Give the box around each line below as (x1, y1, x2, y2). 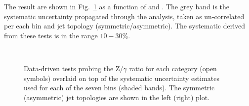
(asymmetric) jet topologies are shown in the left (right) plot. (24, 92, 210, 102)
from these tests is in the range (4, 30, 98, 40)
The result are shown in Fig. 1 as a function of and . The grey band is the (4, 1, 230, 11)
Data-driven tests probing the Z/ (24, 63, 124, 73)
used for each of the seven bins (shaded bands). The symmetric (24, 82, 215, 93)
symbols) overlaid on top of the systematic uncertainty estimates (24, 73, 220, 83)
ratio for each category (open (129, 63, 217, 73)
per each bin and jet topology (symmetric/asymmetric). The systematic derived (4, 21, 246, 31)
